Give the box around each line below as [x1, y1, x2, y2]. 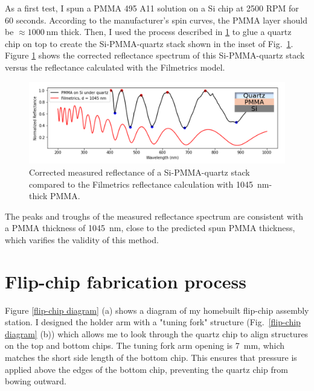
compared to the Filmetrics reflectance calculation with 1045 [29, 177, 253, 190]
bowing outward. [5, 375, 66, 387]
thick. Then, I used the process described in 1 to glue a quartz [60, 25, 292, 38]
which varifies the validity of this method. [5, 233, 159, 246]
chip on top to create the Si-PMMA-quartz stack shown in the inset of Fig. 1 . [5, 37, 293, 49]
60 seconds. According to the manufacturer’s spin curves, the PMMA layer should [5, 13, 307, 26]
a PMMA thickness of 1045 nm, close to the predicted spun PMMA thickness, [5, 221, 295, 234]
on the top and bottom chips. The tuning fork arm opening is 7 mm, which [5, 339, 285, 352]
